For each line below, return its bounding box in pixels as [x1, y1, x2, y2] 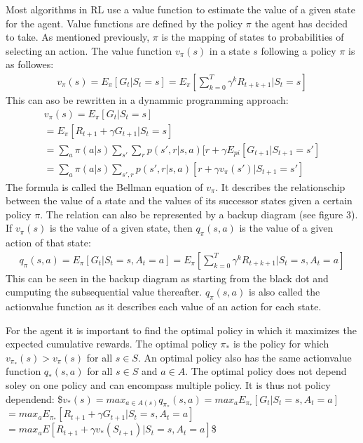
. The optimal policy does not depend [185, 364, 347, 378]
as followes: [6, 57, 54, 72]
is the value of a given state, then [49, 220, 193, 235]
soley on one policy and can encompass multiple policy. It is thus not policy [6, 378, 331, 392]
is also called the [248, 284, 320, 299]
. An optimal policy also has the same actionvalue [137, 350, 352, 364]
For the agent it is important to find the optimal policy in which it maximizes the [6, 322, 357, 337]
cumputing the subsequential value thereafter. [6, 284, 203, 299]
